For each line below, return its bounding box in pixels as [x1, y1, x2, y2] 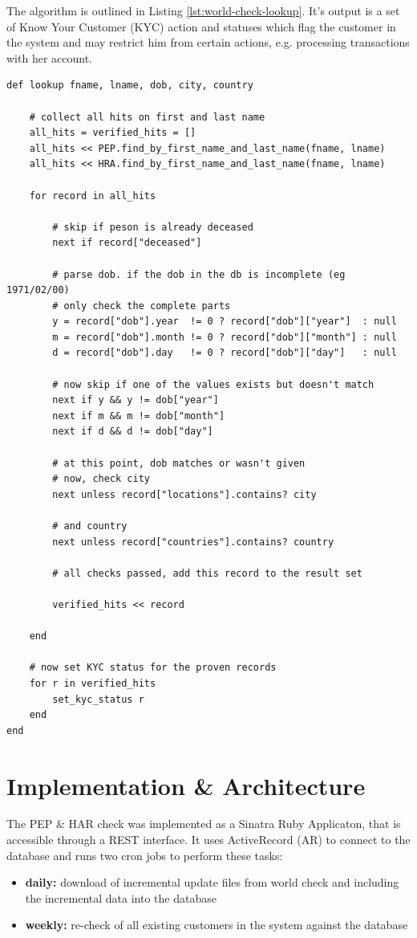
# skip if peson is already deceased [52, 221, 253, 233]
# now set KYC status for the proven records [29, 662, 277, 674]
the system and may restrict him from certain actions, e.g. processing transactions [6, 34, 410, 51]
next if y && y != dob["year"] [52, 394, 219, 406]
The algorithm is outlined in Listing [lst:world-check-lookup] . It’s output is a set [6, 2, 400, 18]
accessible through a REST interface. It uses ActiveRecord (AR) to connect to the [6, 831, 411, 848]
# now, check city [52, 473, 150, 485]
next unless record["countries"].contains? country [52, 536, 334, 548]
